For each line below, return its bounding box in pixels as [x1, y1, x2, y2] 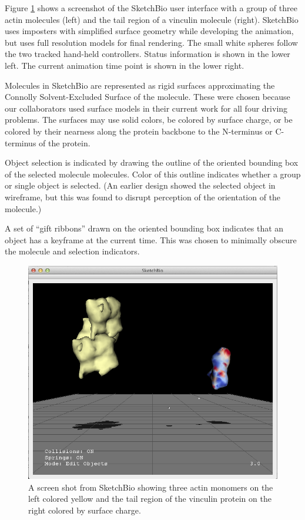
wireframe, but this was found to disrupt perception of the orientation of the [5, 190, 281, 203]
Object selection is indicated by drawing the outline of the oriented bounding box [5, 156, 299, 169]
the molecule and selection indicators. [5, 245, 140, 257]
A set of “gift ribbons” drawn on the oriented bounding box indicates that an [5, 222, 284, 234]
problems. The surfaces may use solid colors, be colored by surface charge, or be [5, 113, 293, 126]
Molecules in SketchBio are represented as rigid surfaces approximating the [5, 79, 275, 91]
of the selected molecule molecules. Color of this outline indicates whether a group [5, 167, 301, 180]
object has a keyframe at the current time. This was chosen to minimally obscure [5, 233, 297, 246]
